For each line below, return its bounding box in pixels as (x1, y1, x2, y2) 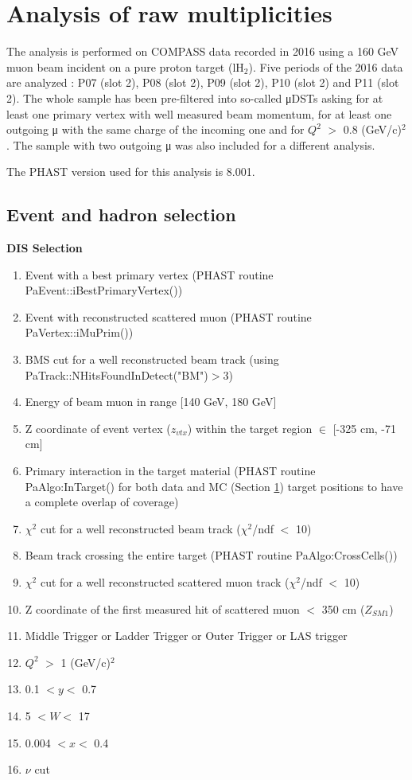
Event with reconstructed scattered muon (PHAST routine (25, 308, 312, 325)
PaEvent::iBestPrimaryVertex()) (25, 282, 183, 298)
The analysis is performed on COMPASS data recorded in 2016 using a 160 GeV (6, 43, 399, 60)
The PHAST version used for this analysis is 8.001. (6, 163, 255, 180)
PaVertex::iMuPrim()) (25, 324, 134, 341)
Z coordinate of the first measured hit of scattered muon (25, 600, 300, 617)
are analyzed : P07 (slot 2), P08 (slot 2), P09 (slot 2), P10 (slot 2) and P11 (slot (6, 74, 399, 91)
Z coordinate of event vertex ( (25, 419, 171, 436)
